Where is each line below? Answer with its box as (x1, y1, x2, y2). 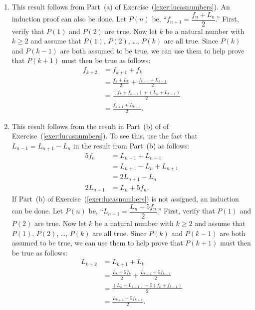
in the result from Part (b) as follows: (73, 140, 190, 151)
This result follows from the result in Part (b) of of (11, 120, 169, 131)
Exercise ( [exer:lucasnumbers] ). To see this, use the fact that (11, 130, 198, 141)
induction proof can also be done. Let (11, 13, 127, 24)
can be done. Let (11, 205, 63, 216)
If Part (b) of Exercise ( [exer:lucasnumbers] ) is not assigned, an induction (11, 193, 239, 204)
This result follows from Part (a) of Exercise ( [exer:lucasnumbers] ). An (11, 1, 230, 11)
